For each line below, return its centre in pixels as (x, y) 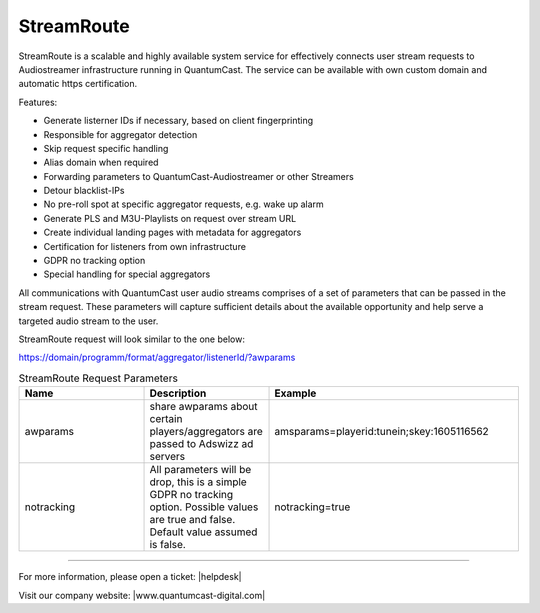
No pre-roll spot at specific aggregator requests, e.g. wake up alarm (183, 204)
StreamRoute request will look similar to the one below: (131, 339)
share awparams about (204, 407)
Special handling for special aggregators (127, 274)
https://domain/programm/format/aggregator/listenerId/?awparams (157, 357)
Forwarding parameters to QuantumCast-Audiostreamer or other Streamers (198, 176)
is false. (168, 545)
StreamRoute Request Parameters (98, 378)
